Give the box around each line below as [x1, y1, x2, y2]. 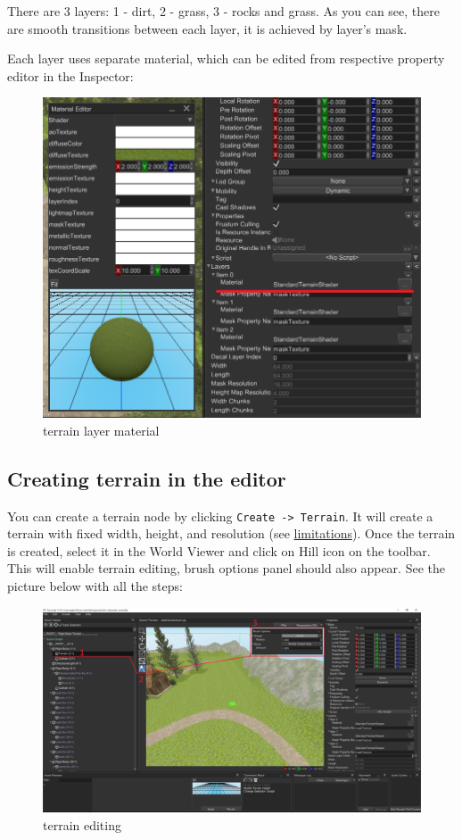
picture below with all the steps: [7, 577, 183, 595]
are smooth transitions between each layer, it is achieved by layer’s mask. [7, 19, 408, 37]
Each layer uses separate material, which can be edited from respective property [7, 49, 445, 68]
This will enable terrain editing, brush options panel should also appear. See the [7, 559, 445, 578]
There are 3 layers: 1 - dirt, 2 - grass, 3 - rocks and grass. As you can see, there [7, 2, 440, 20]
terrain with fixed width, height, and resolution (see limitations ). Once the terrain [7, 524, 456, 543]
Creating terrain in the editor [7, 464, 286, 492]
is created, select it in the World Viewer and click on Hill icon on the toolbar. [7, 541, 431, 560]
